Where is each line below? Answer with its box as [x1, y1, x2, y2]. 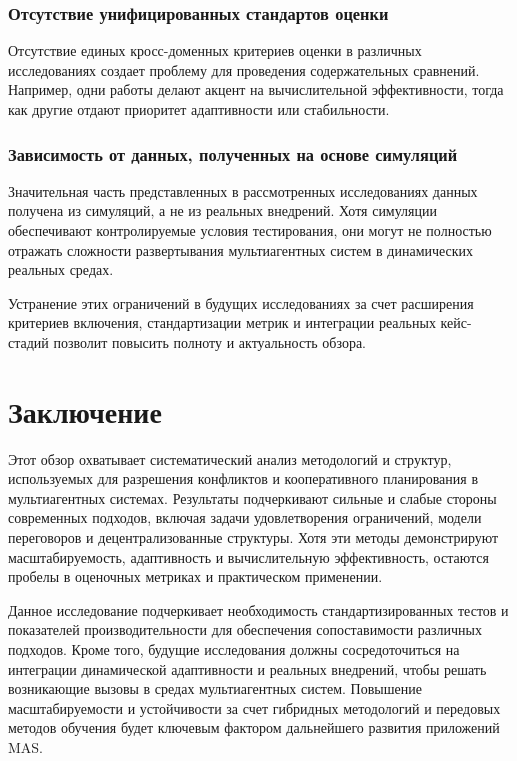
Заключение [8, 390, 162, 431]
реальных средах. [8, 259, 114, 280]
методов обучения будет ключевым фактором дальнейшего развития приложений [8, 717, 500, 738]
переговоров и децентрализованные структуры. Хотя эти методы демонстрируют [8, 527, 499, 548]
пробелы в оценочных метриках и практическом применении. [8, 566, 383, 587]
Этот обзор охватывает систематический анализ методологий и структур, [8, 448, 452, 469]
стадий [8, 331, 49, 352]
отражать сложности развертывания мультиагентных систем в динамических [8, 239, 474, 260]
